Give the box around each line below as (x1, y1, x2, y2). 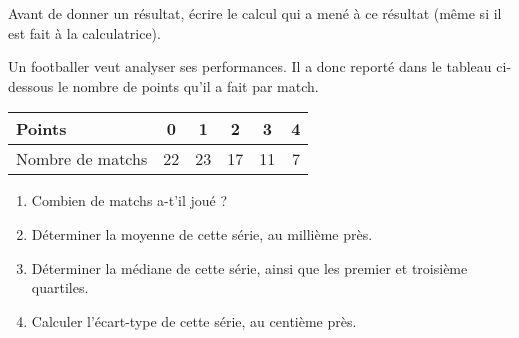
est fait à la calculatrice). (8, 22, 161, 43)
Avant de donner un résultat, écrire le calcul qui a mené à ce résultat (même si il (8, 3, 502, 23)
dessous (8, 75, 54, 96)
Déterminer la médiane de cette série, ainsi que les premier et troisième (31, 257, 468, 278)
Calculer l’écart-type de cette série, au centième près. (31, 310, 357, 331)
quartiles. (31, 277, 89, 298)
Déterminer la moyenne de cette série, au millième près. (31, 223, 373, 244)
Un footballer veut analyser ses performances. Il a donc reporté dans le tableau (8, 56, 492, 77)
